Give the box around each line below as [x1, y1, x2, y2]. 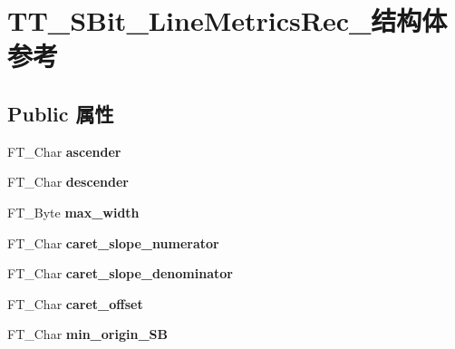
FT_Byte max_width [7, 202, 140, 221]
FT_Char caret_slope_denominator [7, 264, 233, 283]
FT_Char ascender [7, 141, 121, 160]
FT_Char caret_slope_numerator [7, 233, 219, 252]
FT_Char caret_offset [7, 294, 143, 313]
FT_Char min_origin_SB [7, 325, 168, 344]
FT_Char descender [7, 172, 129, 191]
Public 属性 [7, 99, 114, 127]
